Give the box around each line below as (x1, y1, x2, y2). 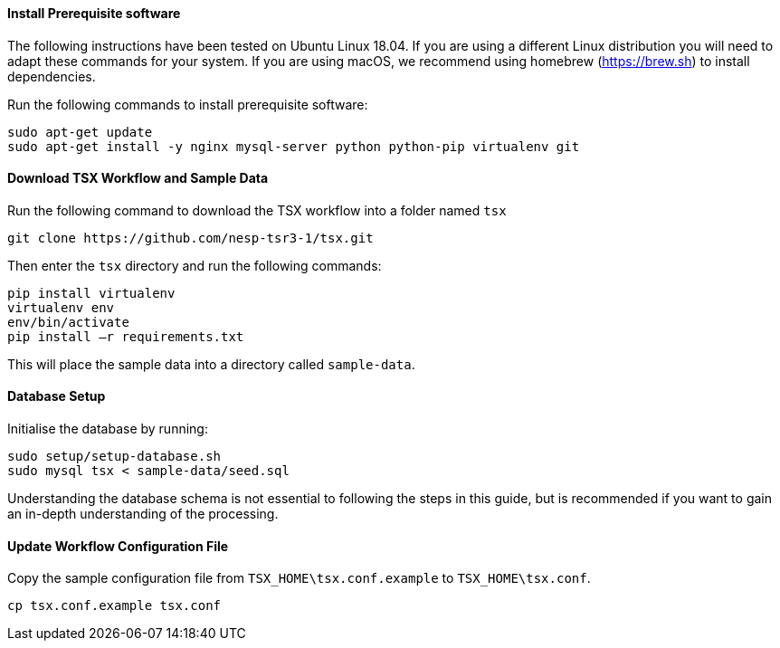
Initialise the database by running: (7, 421, 208, 437)
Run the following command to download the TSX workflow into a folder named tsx (7, 202, 507, 218)
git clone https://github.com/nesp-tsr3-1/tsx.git (7, 230, 374, 245)
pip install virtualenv (7, 285, 176, 300)
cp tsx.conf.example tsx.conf (7, 598, 222, 614)
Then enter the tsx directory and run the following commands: (7, 257, 382, 273)
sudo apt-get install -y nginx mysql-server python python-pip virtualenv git (7, 138, 580, 154)
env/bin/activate (7, 314, 129, 329)
